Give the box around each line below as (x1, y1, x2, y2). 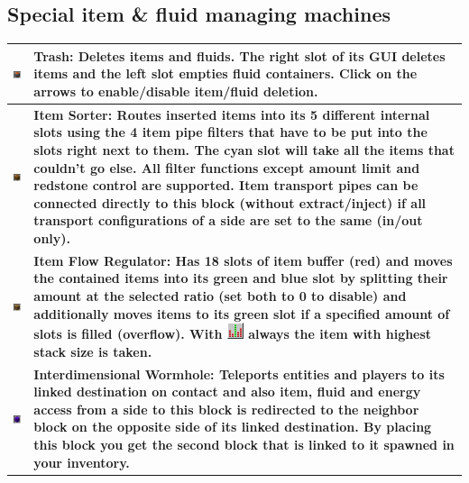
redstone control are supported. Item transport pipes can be (33, 176, 418, 195)
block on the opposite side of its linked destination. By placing (33, 417, 432, 436)
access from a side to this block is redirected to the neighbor (33, 399, 419, 418)
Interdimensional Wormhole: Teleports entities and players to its (33, 364, 445, 383)
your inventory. (33, 452, 130, 471)
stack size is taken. (33, 342, 152, 360)
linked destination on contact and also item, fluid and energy (33, 382, 421, 401)
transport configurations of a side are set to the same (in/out (33, 211, 423, 230)
